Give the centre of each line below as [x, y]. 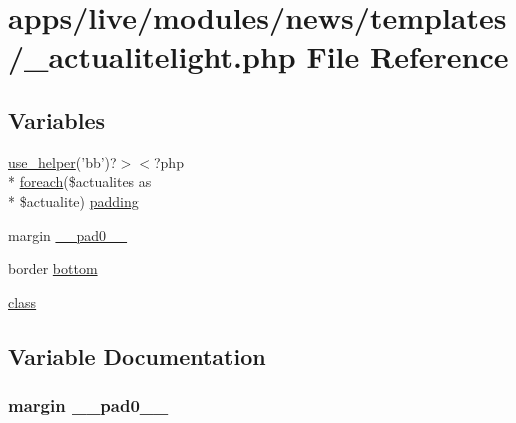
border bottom [53, 268]
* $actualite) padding [73, 200]
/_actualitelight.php [152, 56]
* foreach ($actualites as [80, 181]
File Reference [407, 56]
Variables [57, 119]
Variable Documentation [137, 355]
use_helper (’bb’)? [62, 161]
